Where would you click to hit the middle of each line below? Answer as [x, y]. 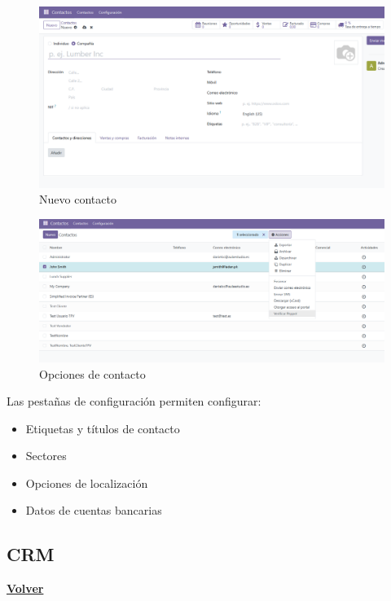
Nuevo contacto [78, 199]
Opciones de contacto [92, 373]
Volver [25, 588]
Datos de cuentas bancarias [94, 510]
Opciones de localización [87, 483]
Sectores [46, 456]
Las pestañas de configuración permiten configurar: [134, 401]
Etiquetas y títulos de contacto [103, 428]
